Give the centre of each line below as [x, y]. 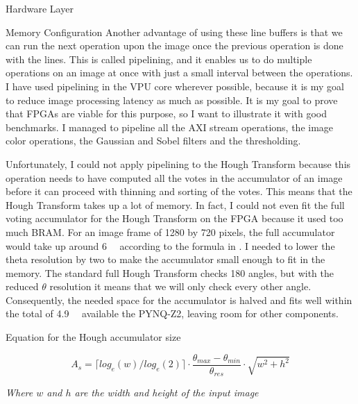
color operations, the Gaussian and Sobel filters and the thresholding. [153, 141]
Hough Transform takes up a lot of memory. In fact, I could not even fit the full [175, 204]
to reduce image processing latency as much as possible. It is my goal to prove [172, 100]
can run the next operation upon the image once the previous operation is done [174, 45]
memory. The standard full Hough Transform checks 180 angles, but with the [170, 272]
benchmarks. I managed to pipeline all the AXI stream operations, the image [170, 127]
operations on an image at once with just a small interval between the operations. [179, 73]
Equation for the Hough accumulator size [93, 337]
